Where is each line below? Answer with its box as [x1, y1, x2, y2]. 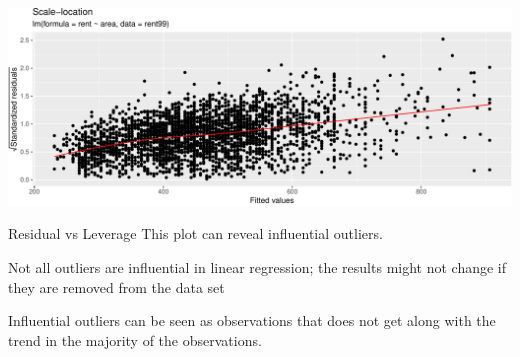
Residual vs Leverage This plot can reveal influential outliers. [8, 223, 383, 244]
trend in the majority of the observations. [8, 329, 262, 350]
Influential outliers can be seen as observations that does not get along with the [8, 310, 496, 331]
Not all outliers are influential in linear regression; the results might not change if [8, 257, 507, 278]
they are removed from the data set [8, 276, 225, 297]
